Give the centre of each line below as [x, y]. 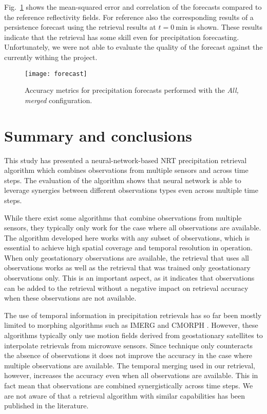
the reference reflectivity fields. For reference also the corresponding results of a [129, 17]
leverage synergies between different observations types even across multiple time [131, 190]
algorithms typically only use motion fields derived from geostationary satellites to [133, 335]
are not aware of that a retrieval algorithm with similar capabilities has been [125, 395]
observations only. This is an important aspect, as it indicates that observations [129, 278]
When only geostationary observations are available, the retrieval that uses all [127, 257]
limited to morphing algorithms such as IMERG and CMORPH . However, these [131, 325]
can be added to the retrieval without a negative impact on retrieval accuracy [126, 288]
